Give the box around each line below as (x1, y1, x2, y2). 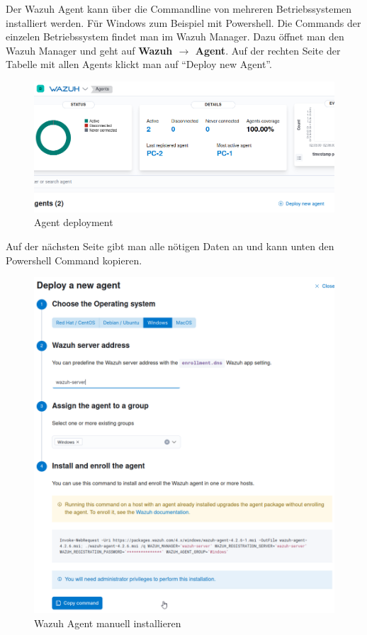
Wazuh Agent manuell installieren (34, 615, 181, 630)
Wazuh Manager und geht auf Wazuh (6, 43, 173, 57)
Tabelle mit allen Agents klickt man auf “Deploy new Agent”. (6, 57, 272, 72)
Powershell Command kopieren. (6, 252, 142, 267)
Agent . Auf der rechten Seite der (195, 43, 341, 57)
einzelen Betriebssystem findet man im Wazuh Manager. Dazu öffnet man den (6, 29, 344, 44)
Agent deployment (34, 215, 113, 230)
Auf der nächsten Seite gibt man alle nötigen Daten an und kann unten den (6, 239, 334, 254)
